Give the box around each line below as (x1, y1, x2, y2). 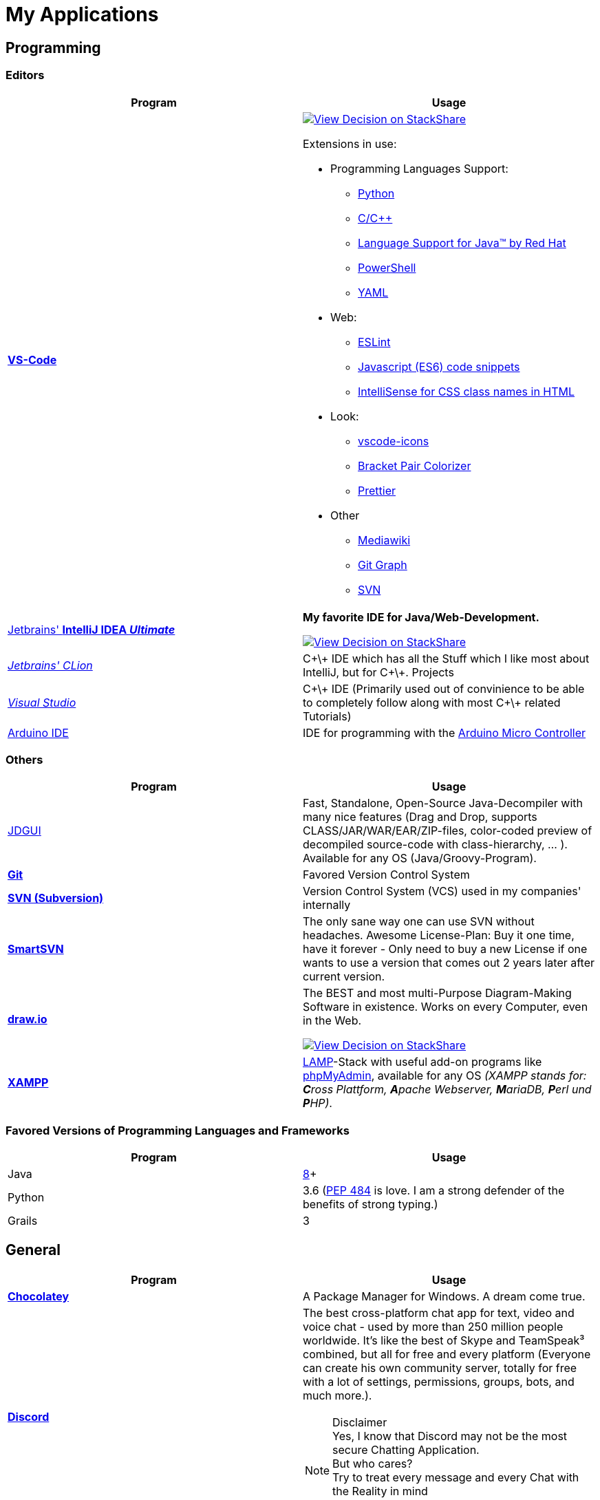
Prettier (358, 483, 396, 497)
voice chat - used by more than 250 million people (303, 1319, 564, 1333)
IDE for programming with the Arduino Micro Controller (303, 725, 586, 740)
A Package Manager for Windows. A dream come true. (303, 1289, 586, 1303)
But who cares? (332, 1456, 413, 1470)
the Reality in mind (332, 1483, 428, 1498)
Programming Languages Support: (330, 161, 508, 175)
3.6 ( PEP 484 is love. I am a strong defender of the (303, 1183, 565, 1198)
